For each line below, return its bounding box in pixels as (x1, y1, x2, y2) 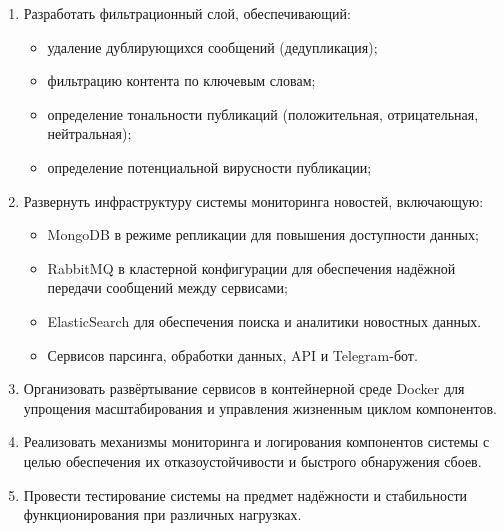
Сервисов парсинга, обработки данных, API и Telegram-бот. (47, 344, 418, 365)
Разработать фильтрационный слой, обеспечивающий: (23, 3, 351, 23)
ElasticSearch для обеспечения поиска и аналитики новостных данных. (47, 310, 482, 331)
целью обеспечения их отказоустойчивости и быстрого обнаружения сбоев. (23, 450, 482, 471)
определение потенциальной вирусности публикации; (47, 156, 372, 177)
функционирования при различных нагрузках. (23, 504, 302, 525)
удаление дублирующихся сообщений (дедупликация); (47, 36, 378, 57)
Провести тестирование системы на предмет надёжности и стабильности (23, 484, 468, 505)
